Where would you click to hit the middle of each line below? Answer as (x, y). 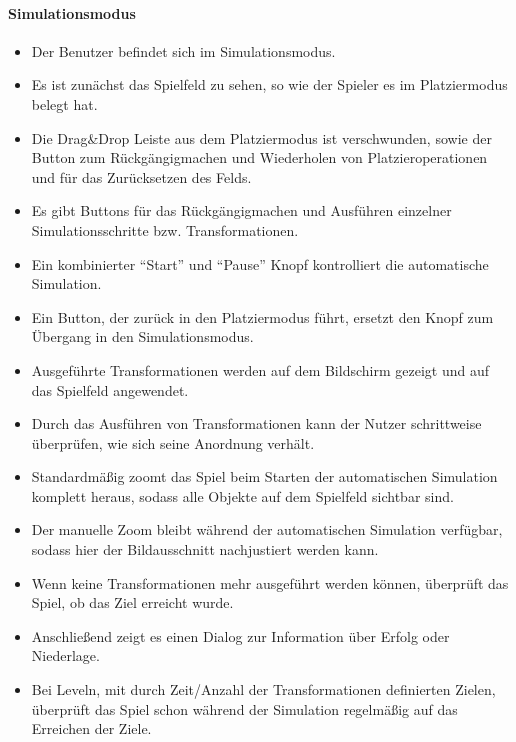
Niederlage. (65, 655)
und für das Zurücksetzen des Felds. (141, 176)
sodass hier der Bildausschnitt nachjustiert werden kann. (205, 549)
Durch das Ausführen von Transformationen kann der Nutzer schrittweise (256, 423)
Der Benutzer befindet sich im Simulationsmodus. (183, 50)
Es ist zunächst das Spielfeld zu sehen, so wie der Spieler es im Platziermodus (269, 84)
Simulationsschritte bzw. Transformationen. (165, 229)
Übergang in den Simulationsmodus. (142, 336)
